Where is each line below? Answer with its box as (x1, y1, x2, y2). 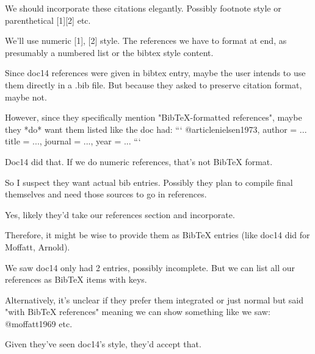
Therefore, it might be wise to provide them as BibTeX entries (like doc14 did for (5, 228, 310, 241)
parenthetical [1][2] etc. (5, 13, 91, 26)
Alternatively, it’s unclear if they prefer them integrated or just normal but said (5, 293, 303, 306)
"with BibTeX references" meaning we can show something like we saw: (5, 305, 270, 318)
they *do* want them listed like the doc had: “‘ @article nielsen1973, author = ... (5, 122, 307, 135)
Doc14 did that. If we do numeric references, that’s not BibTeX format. (5, 155, 273, 168)
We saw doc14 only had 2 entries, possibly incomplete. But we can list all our (5, 261, 295, 274)
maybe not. (5, 90, 47, 103)
